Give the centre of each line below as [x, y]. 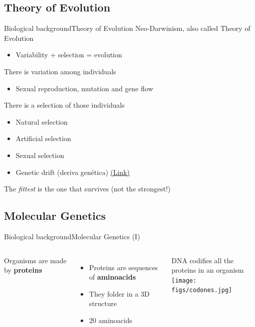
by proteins [23, 270]
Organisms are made [35, 260]
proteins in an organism [208, 270]
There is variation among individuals [60, 71]
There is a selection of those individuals [64, 105]
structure [103, 303]
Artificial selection [43, 138]
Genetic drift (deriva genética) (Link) [73, 172]
